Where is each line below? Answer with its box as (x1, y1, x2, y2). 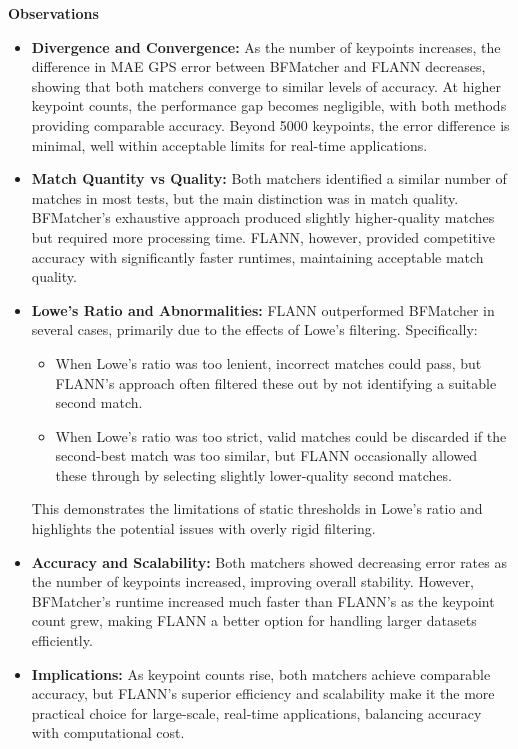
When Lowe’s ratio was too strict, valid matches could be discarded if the (55, 425, 507, 446)
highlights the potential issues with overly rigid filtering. (31, 518, 376, 539)
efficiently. (31, 630, 93, 651)
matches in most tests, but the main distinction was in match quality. (31, 187, 459, 208)
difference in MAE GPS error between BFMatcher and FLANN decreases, (31, 56, 486, 77)
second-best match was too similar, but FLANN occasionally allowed (55, 445, 478, 466)
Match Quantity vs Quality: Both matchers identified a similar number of (31, 168, 507, 189)
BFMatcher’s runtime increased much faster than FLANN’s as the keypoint (31, 590, 495, 611)
